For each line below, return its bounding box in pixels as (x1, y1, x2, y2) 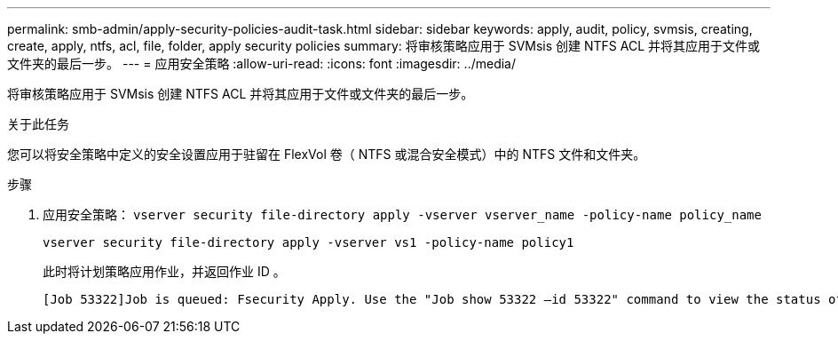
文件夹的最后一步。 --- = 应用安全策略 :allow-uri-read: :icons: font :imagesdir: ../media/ (7, 56, 517, 71)
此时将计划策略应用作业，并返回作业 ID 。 (43, 264, 286, 279)
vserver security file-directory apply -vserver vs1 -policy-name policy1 (43, 235, 574, 250)
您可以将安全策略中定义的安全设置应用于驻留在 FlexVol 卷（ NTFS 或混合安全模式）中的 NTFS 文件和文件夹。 (7, 147, 646, 162)
